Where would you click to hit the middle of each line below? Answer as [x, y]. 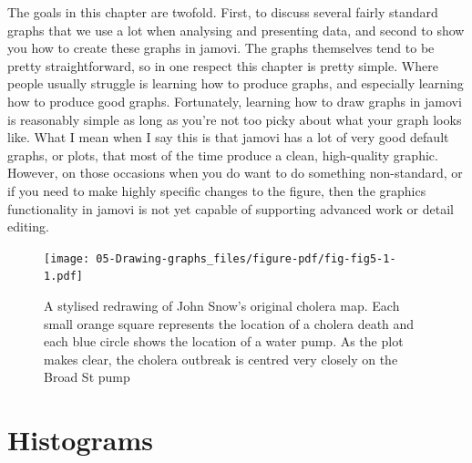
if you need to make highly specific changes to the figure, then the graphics [217, 190]
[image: [67, 258]
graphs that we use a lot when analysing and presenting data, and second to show [236, 30]
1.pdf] [63, 277]
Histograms [81, 440]
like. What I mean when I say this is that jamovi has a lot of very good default [228, 137]
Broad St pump [87, 377]
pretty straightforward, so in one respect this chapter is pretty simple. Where [223, 65]
